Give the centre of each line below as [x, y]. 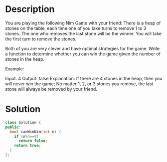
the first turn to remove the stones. [41, 39]
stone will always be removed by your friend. [51, 89]
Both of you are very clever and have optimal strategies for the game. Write [83, 48]
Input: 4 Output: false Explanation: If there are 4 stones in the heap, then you [84, 78]
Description [30, 9]
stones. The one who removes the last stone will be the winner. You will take [83, 33]
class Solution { [23, 122]
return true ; [28, 146]
